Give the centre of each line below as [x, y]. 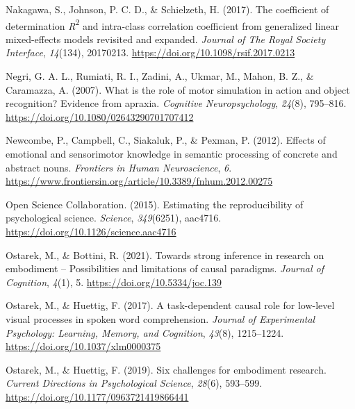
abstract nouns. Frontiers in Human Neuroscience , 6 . [119, 167]
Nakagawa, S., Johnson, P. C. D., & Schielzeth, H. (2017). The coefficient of [167, 9]
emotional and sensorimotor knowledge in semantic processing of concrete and [172, 153]
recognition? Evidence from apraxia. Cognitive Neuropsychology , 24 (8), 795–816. [176, 103]
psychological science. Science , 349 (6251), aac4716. [114, 218]
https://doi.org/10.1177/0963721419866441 [97, 396]
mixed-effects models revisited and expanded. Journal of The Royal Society [166, 39]
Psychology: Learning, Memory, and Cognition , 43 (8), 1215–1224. [145, 332]
